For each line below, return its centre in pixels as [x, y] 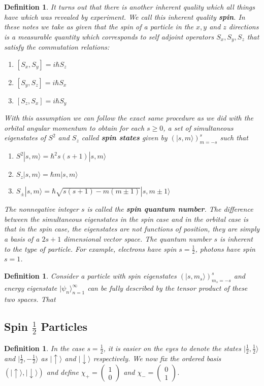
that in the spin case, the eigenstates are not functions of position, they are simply [132, 229]
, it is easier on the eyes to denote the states [172, 348]
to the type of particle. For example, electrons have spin [90, 248]
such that [234, 138]
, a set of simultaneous [198, 127]
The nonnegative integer [41, 209]
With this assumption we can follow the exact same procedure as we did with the [129, 118]
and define [62, 372]
